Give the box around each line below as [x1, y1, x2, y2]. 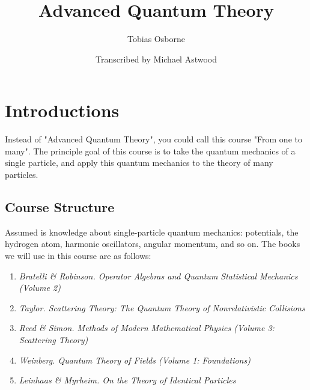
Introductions [5, 98, 120, 123]
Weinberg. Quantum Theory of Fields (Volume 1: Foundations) [19, 353, 251, 366]
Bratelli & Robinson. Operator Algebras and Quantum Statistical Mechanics [19, 269, 298, 282]
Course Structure [5, 198, 115, 216]
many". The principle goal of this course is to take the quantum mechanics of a [5, 144, 296, 157]
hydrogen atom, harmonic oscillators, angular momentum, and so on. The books [5, 237, 300, 250]
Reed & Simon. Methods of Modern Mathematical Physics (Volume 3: [19, 321, 275, 334]
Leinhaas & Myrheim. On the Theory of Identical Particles [19, 374, 236, 386]
